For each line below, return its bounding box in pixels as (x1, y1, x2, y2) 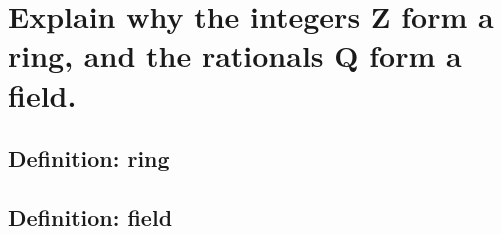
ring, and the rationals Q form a (8, 35, 462, 76)
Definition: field (8, 201, 173, 232)
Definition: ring (8, 143, 170, 174)
